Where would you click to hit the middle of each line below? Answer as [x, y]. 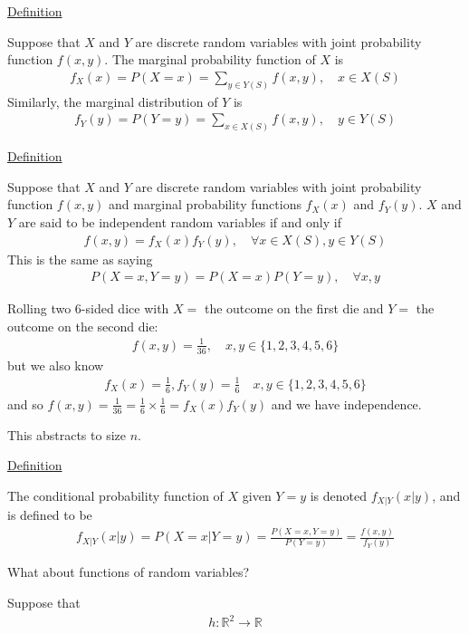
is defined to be [50, 515]
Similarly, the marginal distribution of [113, 101]
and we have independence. [346, 403]
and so [25, 403]
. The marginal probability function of [210, 59]
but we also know [56, 365]
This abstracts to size [67, 434]
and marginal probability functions [205, 204]
